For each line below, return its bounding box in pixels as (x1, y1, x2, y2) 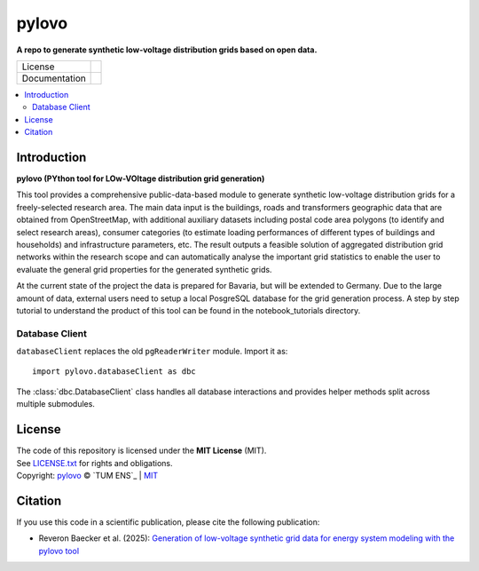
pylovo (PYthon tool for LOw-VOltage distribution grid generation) (16, 173, 265, 184)
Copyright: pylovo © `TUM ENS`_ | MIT (16, 470, 159, 480)
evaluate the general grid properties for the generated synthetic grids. (16, 264, 272, 274)
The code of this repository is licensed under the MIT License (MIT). (16, 445, 267, 456)
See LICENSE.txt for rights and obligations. (16, 457, 173, 468)
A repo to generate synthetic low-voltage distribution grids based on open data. (16, 44, 318, 55)
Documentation (21, 72, 86, 84)
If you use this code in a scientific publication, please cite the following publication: (16, 516, 320, 527)
